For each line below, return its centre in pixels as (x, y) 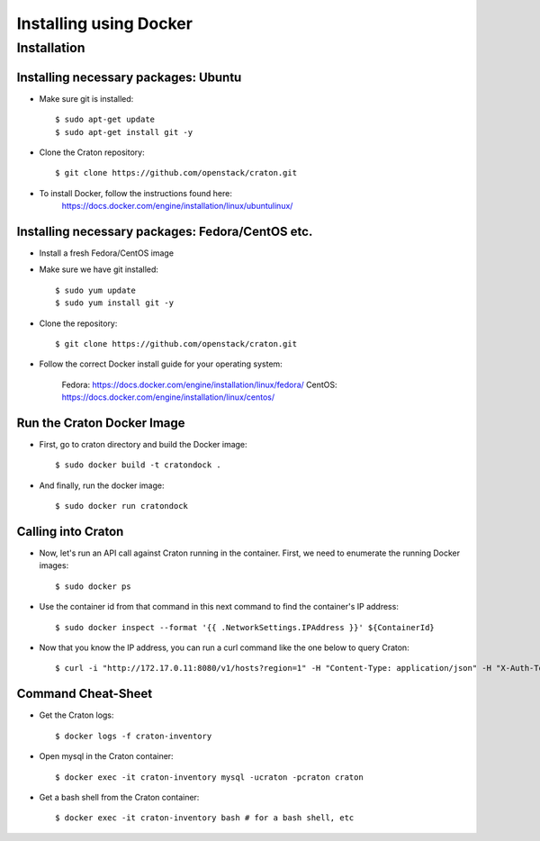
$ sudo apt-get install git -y (124, 132)
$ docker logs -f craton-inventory (134, 736)
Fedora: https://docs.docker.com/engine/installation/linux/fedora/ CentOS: (199, 384)
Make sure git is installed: (86, 98)
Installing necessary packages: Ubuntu (129, 77)
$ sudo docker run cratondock (122, 506)
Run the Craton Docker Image (101, 423)
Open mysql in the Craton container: (107, 756)
